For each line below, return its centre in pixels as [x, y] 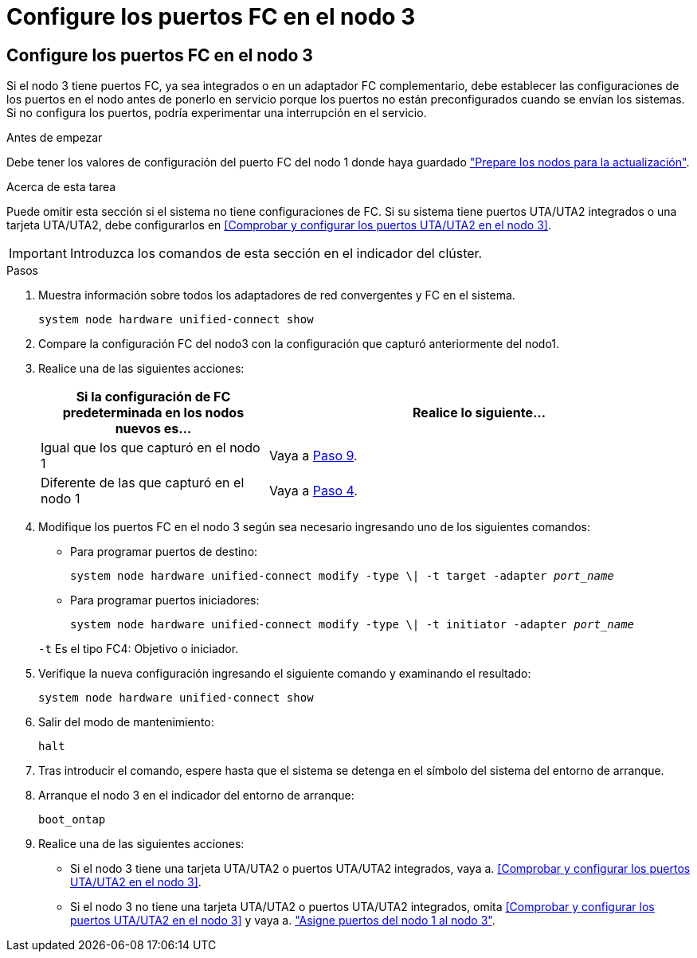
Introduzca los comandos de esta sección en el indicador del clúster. [276, 254]
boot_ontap [72, 820]
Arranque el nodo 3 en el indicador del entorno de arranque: [196, 796]
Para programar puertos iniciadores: [165, 600]
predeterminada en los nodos [153, 413]
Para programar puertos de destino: [164, 552]
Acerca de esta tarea [61, 187]
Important [38, 254]
